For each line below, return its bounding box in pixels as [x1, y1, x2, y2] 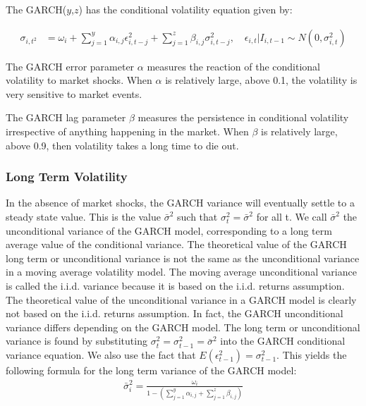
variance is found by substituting [6, 333, 147, 348]
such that [177, 209, 218, 223]
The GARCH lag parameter [6, 110, 126, 125]
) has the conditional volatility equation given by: [78, 2, 293, 16]
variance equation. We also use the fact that [6, 347, 196, 362]
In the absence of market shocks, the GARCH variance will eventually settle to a [6, 195, 355, 210]
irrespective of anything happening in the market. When [6, 124, 249, 138]
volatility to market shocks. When [6, 73, 152, 87]
